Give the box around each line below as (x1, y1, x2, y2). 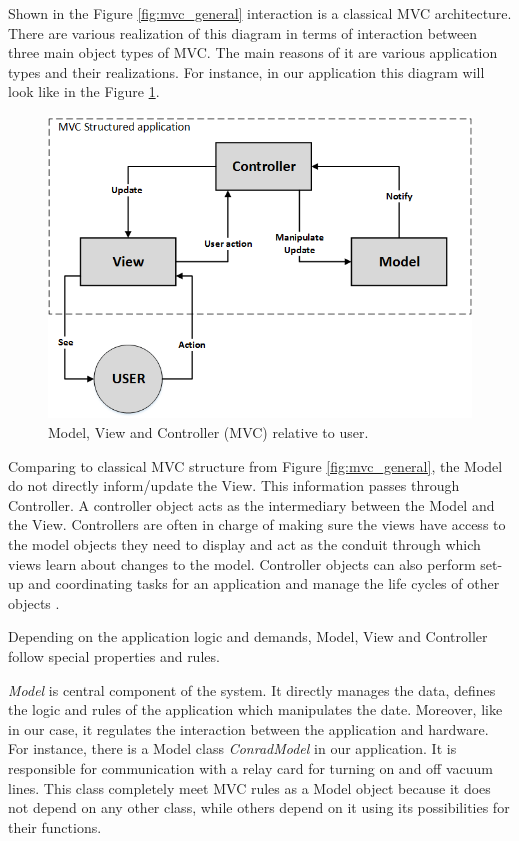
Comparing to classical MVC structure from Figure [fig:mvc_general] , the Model (8, 455, 503, 476)
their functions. (8, 816, 102, 837)
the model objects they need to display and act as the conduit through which (8, 534, 481, 555)
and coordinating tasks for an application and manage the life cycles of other (28, 573, 500, 594)
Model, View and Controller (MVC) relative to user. (48, 422, 369, 443)
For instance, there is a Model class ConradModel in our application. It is (8, 738, 457, 759)
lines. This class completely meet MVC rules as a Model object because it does (8, 777, 491, 798)
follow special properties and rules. (8, 645, 220, 666)
